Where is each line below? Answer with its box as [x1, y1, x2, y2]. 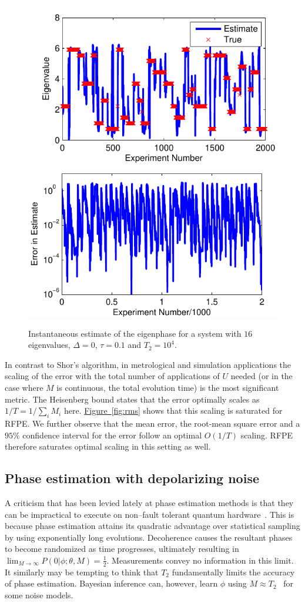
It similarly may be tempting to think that [5, 565, 159, 578]
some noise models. [5, 588, 73, 601]
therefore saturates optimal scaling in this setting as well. [5, 440, 211, 453]
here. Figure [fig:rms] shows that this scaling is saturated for [63, 404, 283, 417]
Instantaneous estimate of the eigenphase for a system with [28, 327, 242, 339]
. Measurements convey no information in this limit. [106, 554, 294, 566]
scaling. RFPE [240, 428, 293, 441]
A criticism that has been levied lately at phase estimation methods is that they [5, 496, 294, 508]
